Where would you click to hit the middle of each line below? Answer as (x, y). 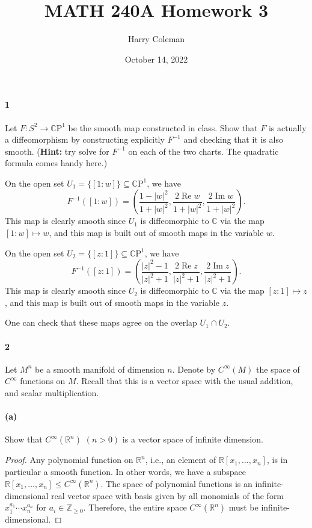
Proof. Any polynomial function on (69, 460)
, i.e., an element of (181, 460)
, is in (277, 460)
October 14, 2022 (156, 59)
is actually (287, 127)
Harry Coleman (156, 39)
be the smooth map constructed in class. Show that (163, 127)
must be (243, 507)
